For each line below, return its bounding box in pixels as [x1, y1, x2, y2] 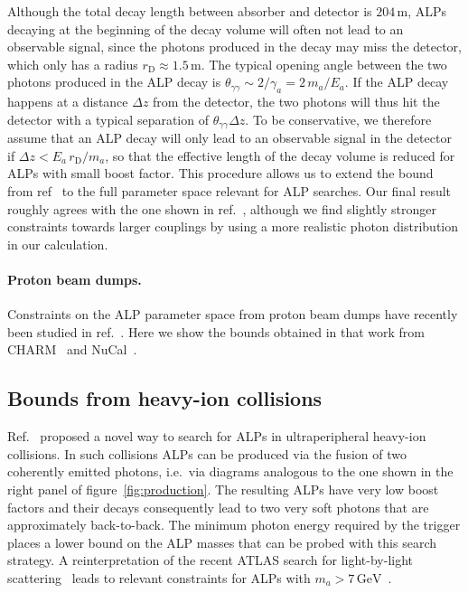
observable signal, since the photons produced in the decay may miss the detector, [7, 37, 462, 56]
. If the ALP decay [344, 72, 449, 91]
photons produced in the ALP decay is [7, 72, 221, 91]
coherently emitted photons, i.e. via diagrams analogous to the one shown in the [7, 462, 454, 481]
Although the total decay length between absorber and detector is [7, 2, 372, 20]
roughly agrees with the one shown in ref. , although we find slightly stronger [7, 199, 436, 218]
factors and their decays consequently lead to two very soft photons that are [7, 497, 429, 516]
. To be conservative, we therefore [245, 109, 432, 128]
